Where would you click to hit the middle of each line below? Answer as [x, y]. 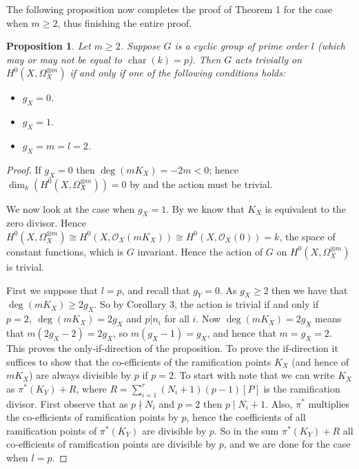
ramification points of [52, 430]
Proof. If [24, 169]
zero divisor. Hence [47, 223]
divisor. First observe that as [67, 403]
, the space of [307, 236]
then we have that [310, 290]
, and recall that [156, 290]
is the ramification [302, 388]
